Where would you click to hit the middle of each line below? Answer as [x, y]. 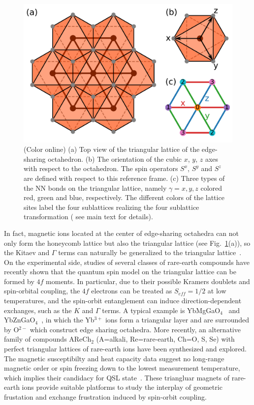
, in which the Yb [68, 320]
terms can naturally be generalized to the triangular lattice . [150, 252]
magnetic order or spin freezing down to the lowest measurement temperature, [122, 368]
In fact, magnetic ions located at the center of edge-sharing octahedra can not [122, 233]
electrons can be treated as [132, 291]
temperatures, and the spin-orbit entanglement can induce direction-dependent [123, 301]
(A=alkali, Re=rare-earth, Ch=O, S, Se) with [165, 339]
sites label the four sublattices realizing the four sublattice [111, 207]
